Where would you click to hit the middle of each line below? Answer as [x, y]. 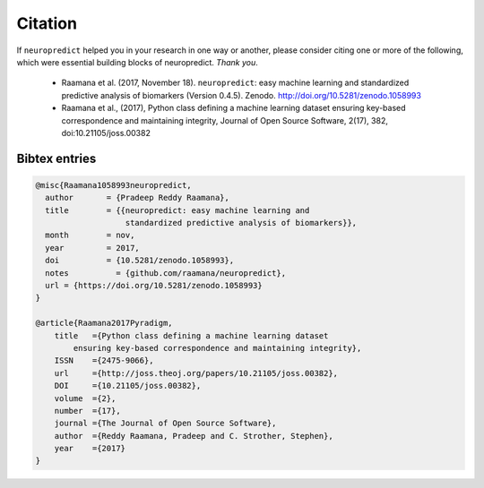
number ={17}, [87, 411]
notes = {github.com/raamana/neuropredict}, [166, 273]
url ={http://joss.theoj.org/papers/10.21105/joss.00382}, [196, 373]
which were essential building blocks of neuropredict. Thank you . [138, 62]
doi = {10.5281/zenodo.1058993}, [140, 261]
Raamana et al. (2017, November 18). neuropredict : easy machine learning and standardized [235, 83]
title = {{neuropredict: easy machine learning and [177, 210]
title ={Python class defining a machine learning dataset [191, 335]
